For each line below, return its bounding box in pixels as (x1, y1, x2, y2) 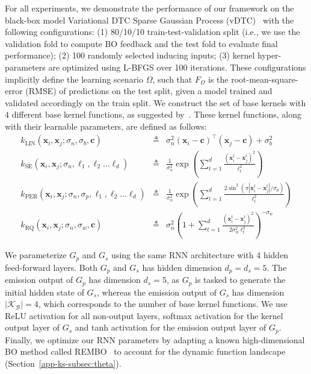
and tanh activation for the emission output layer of (75, 321, 266, 334)
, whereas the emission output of (97, 285, 217, 298)
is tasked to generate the (195, 273, 286, 286)
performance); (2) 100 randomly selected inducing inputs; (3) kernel (5, 49, 255, 62)
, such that (152, 72, 192, 85)
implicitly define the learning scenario (5, 72, 144, 85)
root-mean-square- (231, 72, 298, 85)
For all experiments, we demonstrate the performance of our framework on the (5, 2, 294, 14)
